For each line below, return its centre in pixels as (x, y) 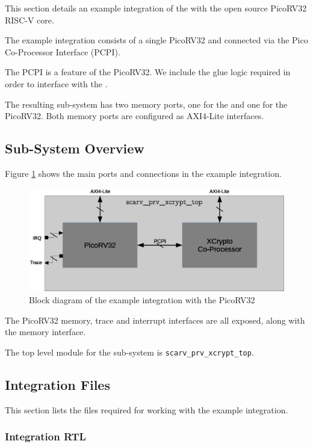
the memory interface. (45, 332)
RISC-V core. (29, 20)
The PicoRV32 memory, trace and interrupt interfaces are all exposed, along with (155, 320)
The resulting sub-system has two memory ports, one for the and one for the (146, 104)
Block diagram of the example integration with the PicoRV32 (142, 299)
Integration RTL (45, 436)
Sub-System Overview (75, 148)
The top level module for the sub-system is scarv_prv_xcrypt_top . (129, 352)
